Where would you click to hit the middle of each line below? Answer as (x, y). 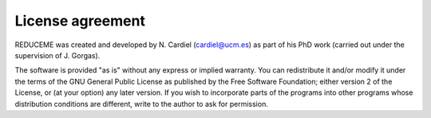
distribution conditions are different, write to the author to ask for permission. (142, 104)
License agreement (80, 21)
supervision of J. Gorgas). (57, 55)
